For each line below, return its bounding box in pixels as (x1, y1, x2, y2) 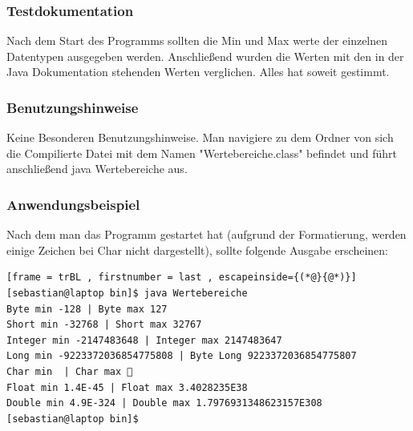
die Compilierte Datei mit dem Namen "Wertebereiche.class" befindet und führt (6, 144, 397, 161)
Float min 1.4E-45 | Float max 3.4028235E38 (6, 381, 248, 393)
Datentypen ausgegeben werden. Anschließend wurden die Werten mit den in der (6, 47, 404, 64)
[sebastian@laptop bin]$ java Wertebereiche (6, 288, 248, 299)
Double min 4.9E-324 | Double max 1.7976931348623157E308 (6, 397, 322, 409)
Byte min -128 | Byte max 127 (6, 303, 168, 315)
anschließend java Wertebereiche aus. (6, 160, 188, 177)
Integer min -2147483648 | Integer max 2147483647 (6, 334, 282, 346)
